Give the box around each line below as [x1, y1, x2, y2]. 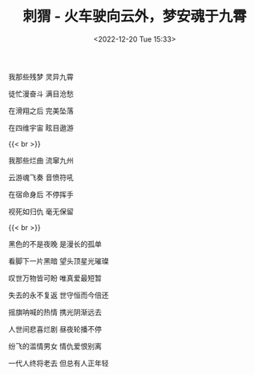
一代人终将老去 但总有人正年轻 [8, 358, 109, 368]
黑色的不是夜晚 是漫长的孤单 [8, 239, 102, 248]
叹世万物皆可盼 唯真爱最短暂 [8, 273, 102, 283]
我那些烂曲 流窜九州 [8, 155, 74, 165]
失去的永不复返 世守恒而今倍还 [8, 290, 109, 300]
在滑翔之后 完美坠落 [8, 106, 74, 115]
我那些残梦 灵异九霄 [8, 71, 74, 81]
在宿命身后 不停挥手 [8, 189, 74, 199]
